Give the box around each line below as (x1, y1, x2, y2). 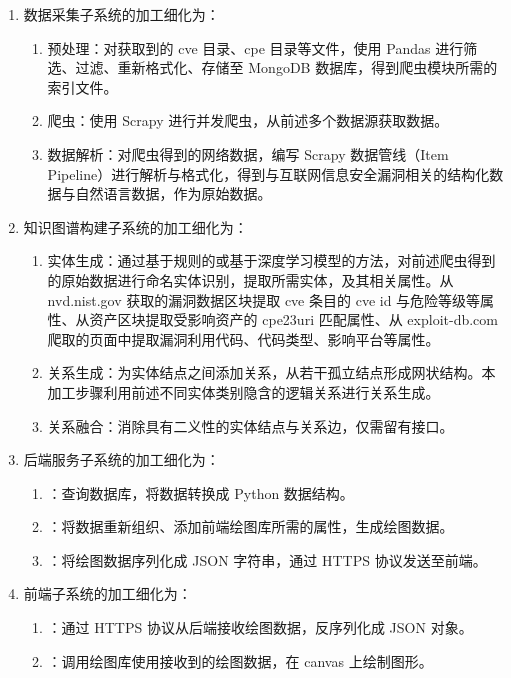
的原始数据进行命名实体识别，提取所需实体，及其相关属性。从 (47, 269, 454, 290)
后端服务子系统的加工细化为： (23, 449, 220, 470)
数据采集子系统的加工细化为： (23, 4, 220, 24)
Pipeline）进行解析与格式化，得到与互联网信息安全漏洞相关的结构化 (47, 163, 490, 184)
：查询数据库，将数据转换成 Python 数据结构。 (47, 482, 354, 503)
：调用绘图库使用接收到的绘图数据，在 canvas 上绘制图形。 (47, 650, 433, 671)
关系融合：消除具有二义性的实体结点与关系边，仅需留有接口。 (47, 415, 454, 436)
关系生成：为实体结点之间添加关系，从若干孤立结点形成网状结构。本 (47, 362, 496, 383)
